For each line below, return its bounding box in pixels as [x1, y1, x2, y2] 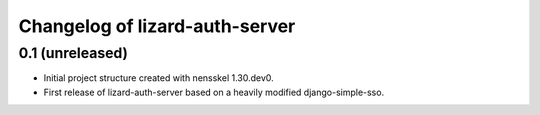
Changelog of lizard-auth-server [18, 15, 296, 37]
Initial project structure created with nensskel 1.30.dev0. [43, 72, 274, 84]
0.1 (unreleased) [18, 44, 129, 62]
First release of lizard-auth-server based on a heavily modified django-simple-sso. [43, 86, 385, 98]
